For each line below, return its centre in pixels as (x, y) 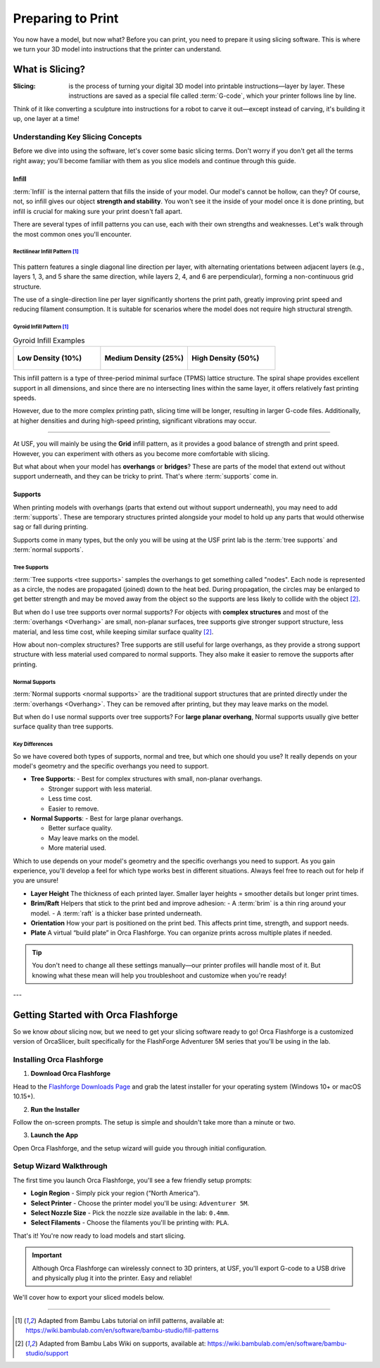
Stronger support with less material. (100, 789)
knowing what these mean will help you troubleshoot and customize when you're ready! (159, 975)
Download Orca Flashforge (70, 1074)
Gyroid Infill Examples (49, 340)
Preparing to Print (66, 18)
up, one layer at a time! (46, 119)
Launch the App (55, 1135)
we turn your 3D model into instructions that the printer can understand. (117, 49)
